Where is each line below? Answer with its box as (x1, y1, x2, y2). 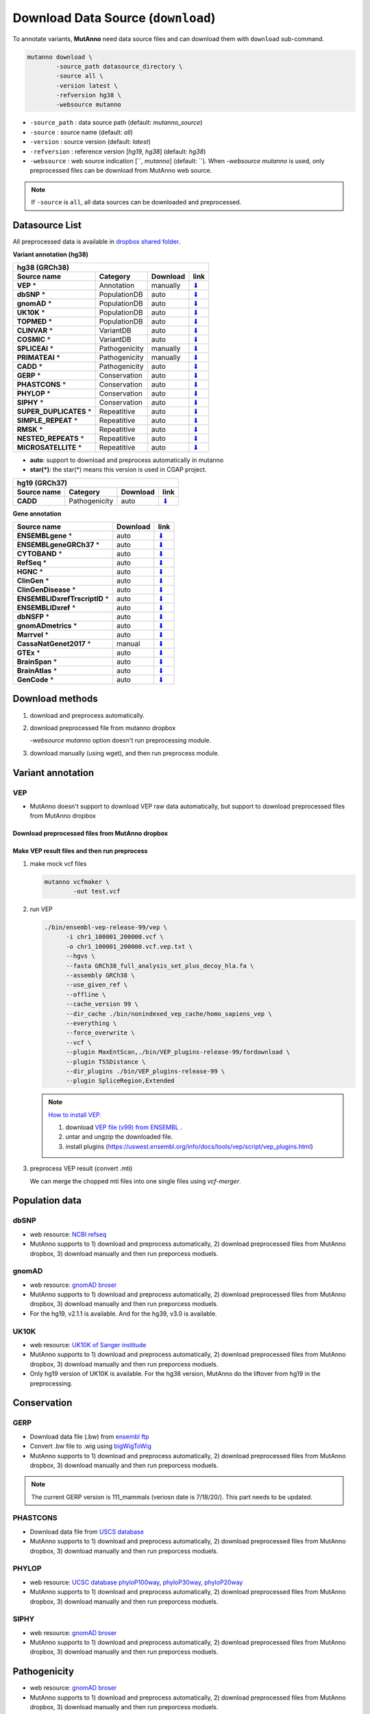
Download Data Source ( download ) (12, 10, 216, 25)
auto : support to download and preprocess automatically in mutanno (29, 456, 224, 464)
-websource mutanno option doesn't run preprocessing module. (29, 736, 212, 745)
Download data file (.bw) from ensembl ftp (29, 1432, 150, 1440)
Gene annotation (12, 509, 62, 518)
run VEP (29, 905, 53, 913)
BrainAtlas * (16, 666, 58, 675)
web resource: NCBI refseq (29, 1230, 107, 1238)
